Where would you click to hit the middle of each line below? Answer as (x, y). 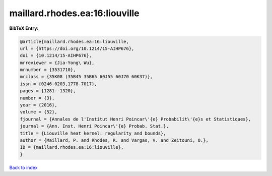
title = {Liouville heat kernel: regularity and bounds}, (93, 133)
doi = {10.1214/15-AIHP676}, (56, 56)
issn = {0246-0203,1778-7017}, (59, 84)
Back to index (23, 167)
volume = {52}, (39, 112)
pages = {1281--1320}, (48, 91)
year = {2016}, (39, 105)
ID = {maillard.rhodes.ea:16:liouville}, (72, 147)
